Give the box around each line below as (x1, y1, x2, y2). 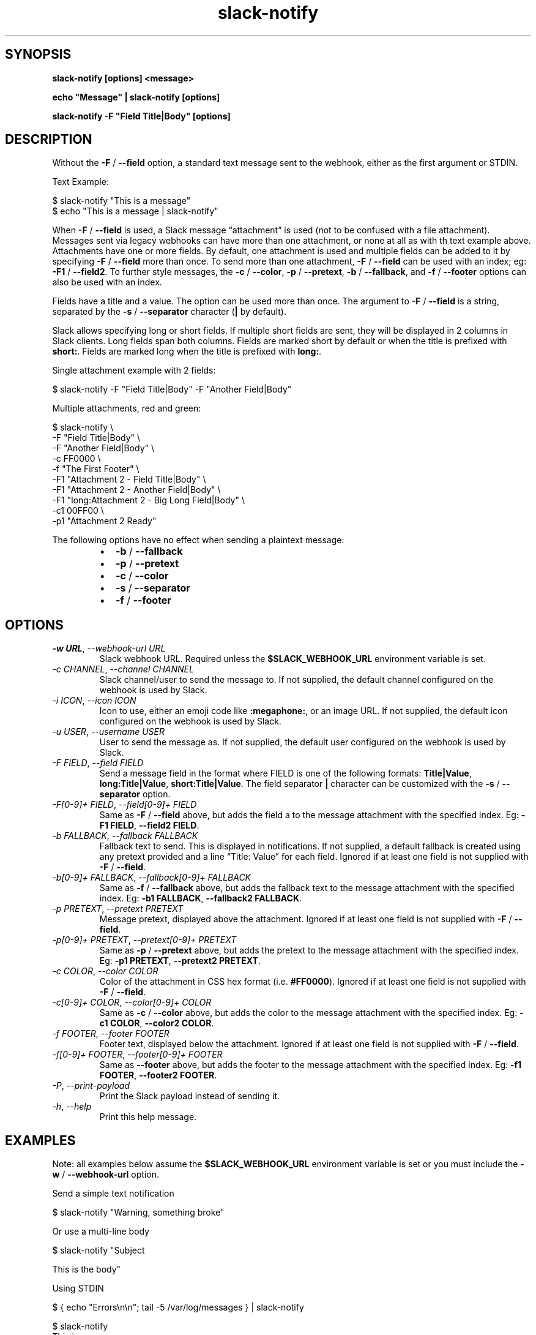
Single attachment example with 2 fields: (52, 365, 216, 376)
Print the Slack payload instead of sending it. (99, 1091, 280, 1102)
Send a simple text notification (52, 1188, 174, 1199)
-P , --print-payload (52, 1080, 130, 1091)
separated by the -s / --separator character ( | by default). (52, 306, 286, 317)
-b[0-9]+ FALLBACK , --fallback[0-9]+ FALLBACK (52, 872, 251, 883)
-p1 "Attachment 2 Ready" (52, 516, 157, 527)
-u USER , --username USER (52, 726, 165, 737)
